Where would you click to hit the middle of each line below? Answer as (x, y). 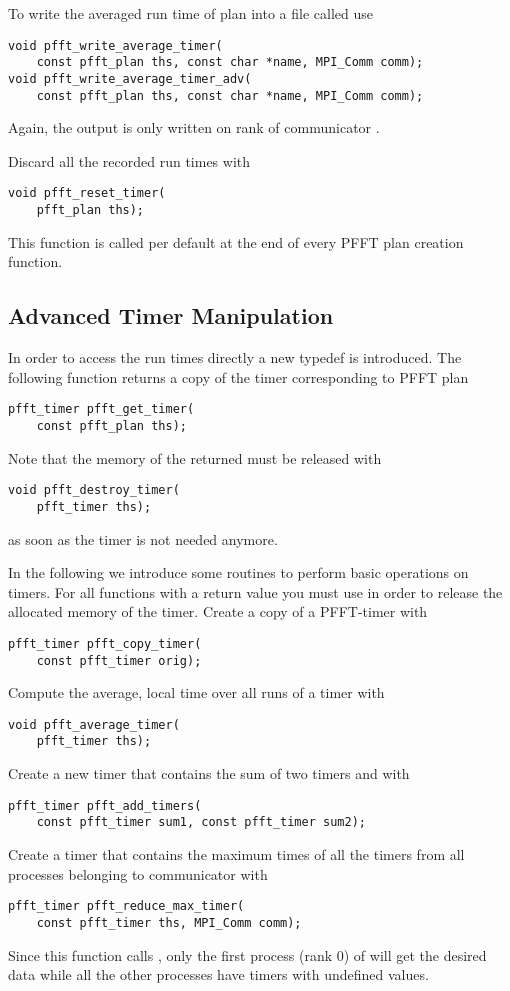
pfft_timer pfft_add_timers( (105, 805)
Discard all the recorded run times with (129, 160)
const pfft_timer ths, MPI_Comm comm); (169, 922)
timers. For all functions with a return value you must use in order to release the (255, 591)
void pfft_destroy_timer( (94, 490)
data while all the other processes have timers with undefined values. (218, 974)
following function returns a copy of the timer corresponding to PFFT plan (238, 376)
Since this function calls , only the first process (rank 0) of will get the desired (247, 954)
